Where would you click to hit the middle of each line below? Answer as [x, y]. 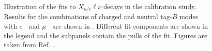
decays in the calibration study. [150, 6]
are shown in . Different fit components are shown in [130, 26]
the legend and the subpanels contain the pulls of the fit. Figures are [106, 35]
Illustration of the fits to [40, 6]
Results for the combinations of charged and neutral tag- [88, 16]
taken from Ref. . [30, 45]
